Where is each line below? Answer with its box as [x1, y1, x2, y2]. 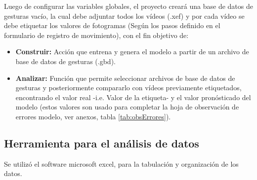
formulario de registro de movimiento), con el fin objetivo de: [4, 30, 189, 40]
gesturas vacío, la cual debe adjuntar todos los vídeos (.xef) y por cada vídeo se [4, 10, 245, 21]
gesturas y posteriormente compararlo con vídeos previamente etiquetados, [15, 82, 242, 93]
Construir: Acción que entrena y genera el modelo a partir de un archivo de [15, 46, 249, 57]
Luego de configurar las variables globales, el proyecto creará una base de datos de [4, 1, 253, 11]
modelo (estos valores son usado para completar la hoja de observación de [15, 102, 239, 112]
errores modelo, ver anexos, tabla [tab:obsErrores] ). [15, 111, 171, 121]
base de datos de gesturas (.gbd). [15, 56, 116, 66]
